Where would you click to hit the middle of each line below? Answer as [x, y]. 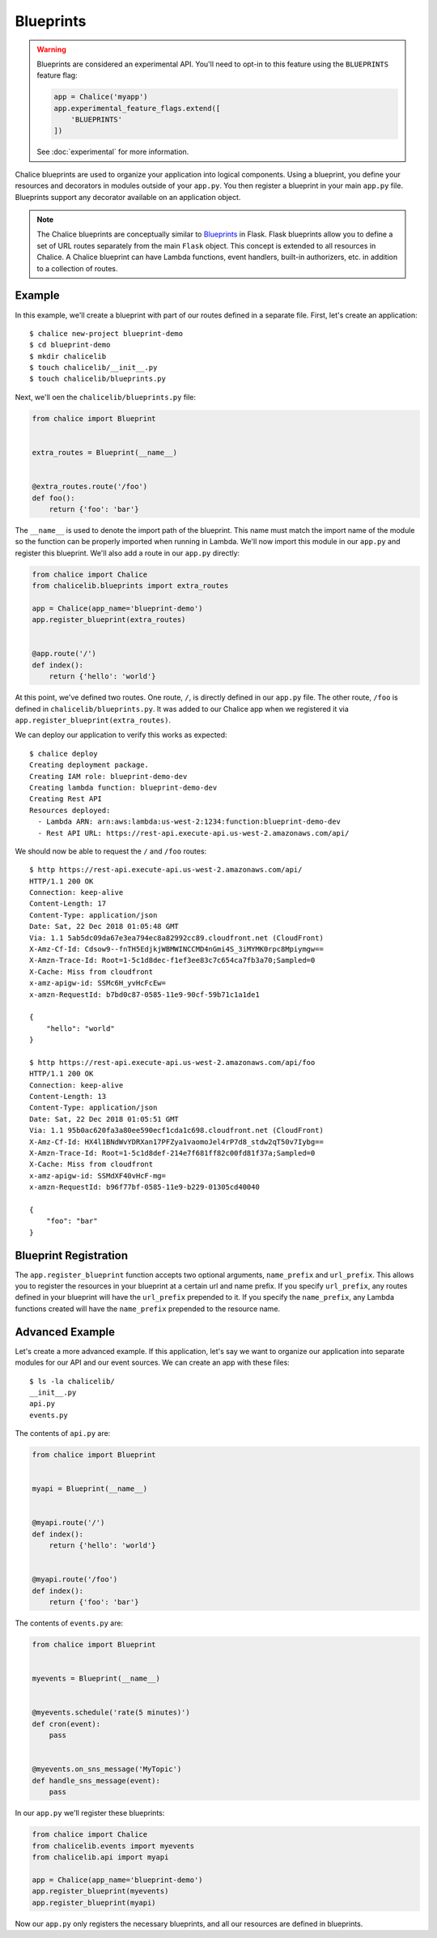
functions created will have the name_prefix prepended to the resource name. [148, 1309]
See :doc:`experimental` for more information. [113, 152]
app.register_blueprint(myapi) [94, 1902]
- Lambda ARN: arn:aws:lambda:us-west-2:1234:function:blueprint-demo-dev [189, 822]
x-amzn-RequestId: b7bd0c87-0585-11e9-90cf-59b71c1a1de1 [145, 995]
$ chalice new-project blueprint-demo [106, 333]
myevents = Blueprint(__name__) [96, 1679]
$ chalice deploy [64, 754]
